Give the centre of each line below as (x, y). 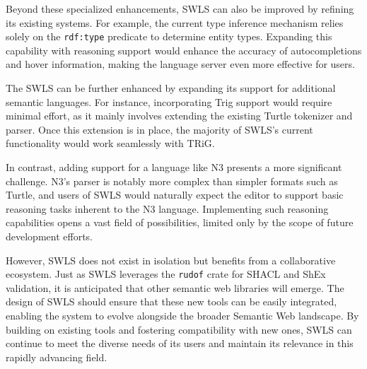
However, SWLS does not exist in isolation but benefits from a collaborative (171, 260)
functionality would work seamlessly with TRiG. (110, 143)
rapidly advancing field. (57, 357)
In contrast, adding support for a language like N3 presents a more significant (174, 167)
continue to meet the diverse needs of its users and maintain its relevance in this (180, 343)
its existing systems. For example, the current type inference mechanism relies (175, 22)
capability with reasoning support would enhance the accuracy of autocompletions (184, 50)
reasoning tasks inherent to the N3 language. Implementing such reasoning (167, 208)
